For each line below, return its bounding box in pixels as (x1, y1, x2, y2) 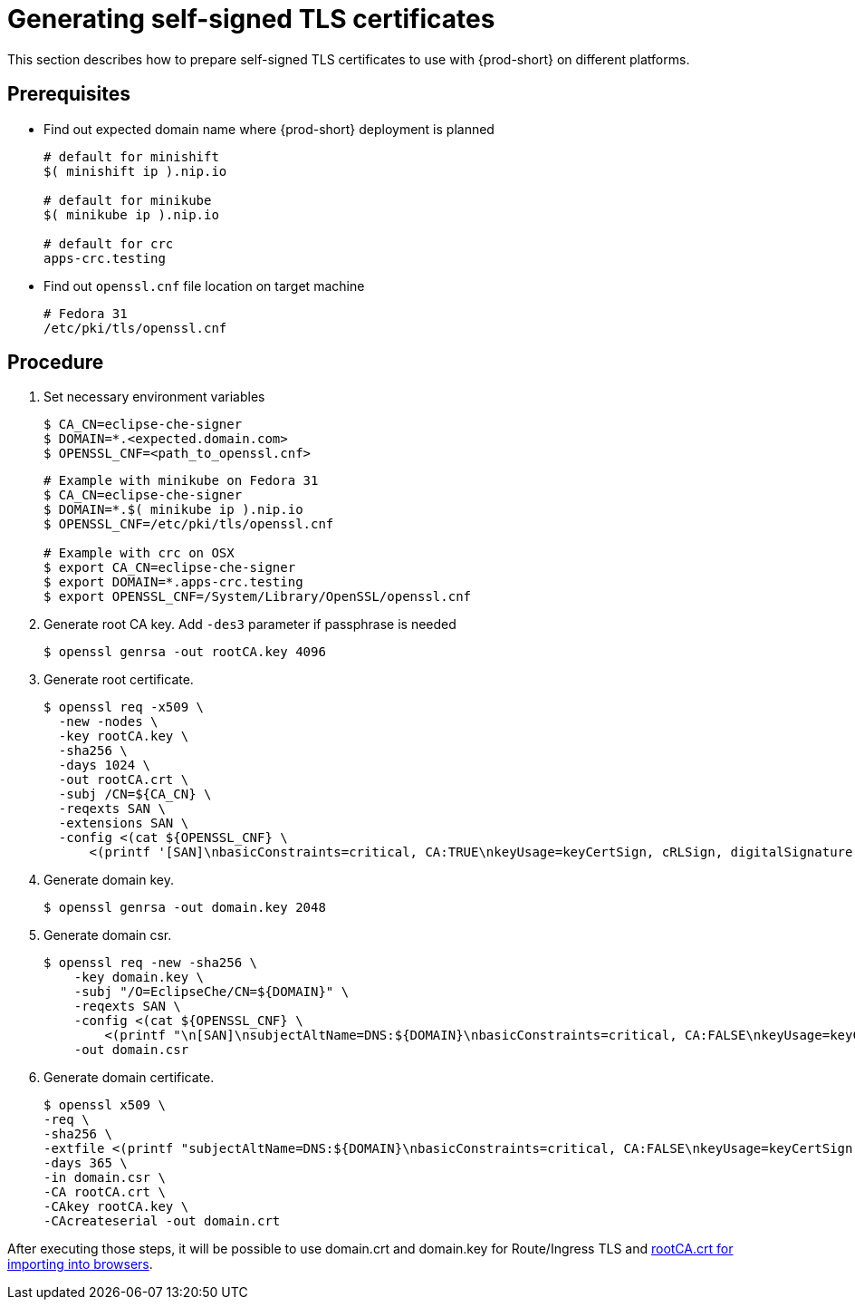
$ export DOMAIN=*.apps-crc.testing (43, 575, 303, 590)
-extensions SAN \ (58, 816, 189, 831)
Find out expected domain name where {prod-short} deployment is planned (43, 121, 495, 137)
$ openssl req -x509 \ (43, 700, 205, 715)
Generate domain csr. (43, 927, 172, 944)
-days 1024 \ (58, 758, 151, 773)
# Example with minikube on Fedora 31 (43, 473, 319, 489)
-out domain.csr (73, 1042, 189, 1058)
